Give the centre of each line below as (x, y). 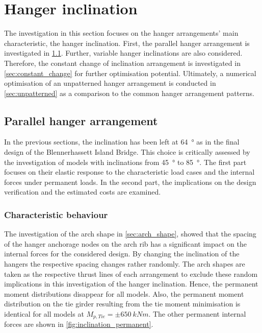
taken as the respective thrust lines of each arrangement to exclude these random (131, 273)
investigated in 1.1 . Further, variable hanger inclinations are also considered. (123, 53)
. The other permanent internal (197, 314)
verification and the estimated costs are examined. (83, 192)
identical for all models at (44, 314)
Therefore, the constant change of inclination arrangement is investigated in (122, 63)
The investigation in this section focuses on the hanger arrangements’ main (121, 33)
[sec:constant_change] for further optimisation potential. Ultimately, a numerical (130, 73)
